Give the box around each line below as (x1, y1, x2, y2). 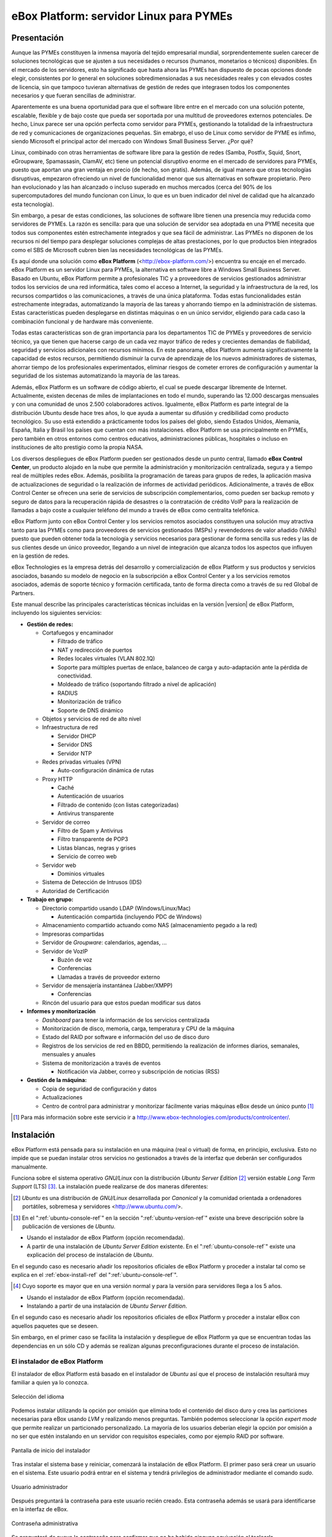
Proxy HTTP (42, 775, 73, 783)
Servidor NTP (57, 749, 92, 757)
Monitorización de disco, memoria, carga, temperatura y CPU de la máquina (42, 1025, 235, 1032)
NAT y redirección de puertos (57, 646, 132, 654)
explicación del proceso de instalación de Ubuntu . (26, 1251, 154, 1258)
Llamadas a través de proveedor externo (57, 973, 160, 981)
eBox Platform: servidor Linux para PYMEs (11, 9, 233, 23)
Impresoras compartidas (42, 930, 105, 938)
